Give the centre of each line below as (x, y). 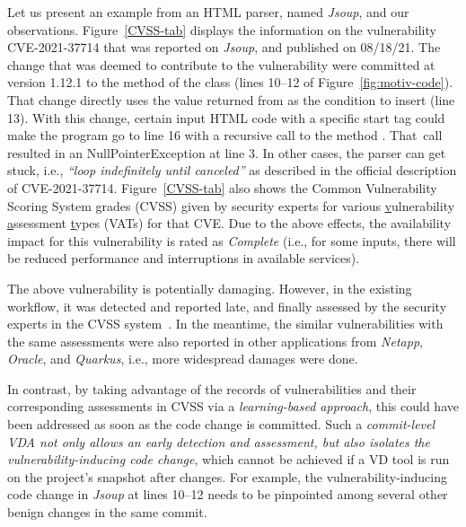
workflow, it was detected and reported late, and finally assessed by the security (227, 306)
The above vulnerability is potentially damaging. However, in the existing (210, 288)
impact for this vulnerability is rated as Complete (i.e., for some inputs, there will (232, 240)
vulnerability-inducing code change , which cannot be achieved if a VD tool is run (229, 459)
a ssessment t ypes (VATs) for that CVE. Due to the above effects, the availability (229, 223)
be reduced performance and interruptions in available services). (184, 258)
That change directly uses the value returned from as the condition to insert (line (231, 99)
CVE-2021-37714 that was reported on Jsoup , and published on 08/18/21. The (224, 47)
